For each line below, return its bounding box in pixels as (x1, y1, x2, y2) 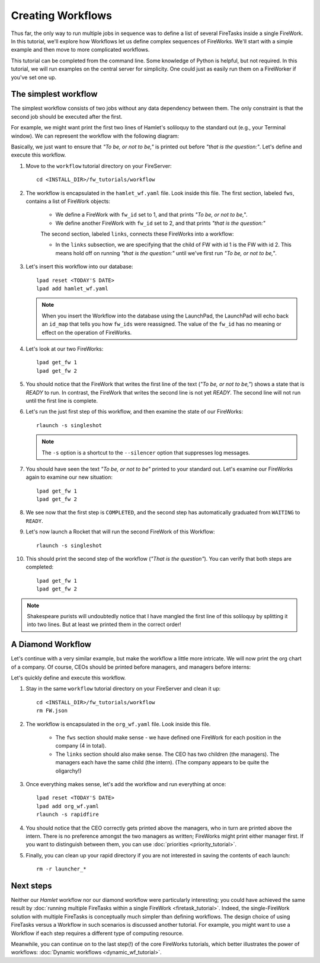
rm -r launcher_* (36, 866, 87, 872)
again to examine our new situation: (25, 473, 113, 481)
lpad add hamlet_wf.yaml (36, 285, 108, 292)
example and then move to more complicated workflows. (11, 46, 150, 53)
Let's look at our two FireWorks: (25, 345, 104, 352)
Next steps (11, 881, 52, 891)
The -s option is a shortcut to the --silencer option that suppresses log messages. (41, 449, 250, 456)
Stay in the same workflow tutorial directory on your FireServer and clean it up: (25, 685, 221, 692)
